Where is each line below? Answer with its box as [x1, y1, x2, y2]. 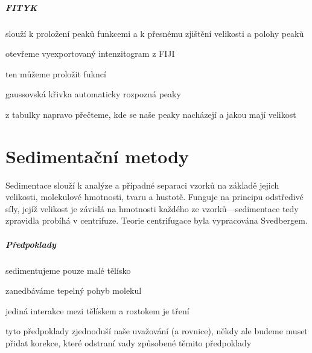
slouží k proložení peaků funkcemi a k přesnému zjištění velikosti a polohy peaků [5, 27, 304, 39]
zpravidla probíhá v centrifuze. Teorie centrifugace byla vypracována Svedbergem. [5, 214, 308, 227]
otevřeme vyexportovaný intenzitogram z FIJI [5, 47, 175, 60]
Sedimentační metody [5, 143, 189, 168]
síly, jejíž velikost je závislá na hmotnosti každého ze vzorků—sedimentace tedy [5, 202, 299, 215]
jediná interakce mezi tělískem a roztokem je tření [5, 304, 189, 317]
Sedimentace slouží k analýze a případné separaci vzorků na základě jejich [5, 178, 279, 191]
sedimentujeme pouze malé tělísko [5, 264, 131, 276]
